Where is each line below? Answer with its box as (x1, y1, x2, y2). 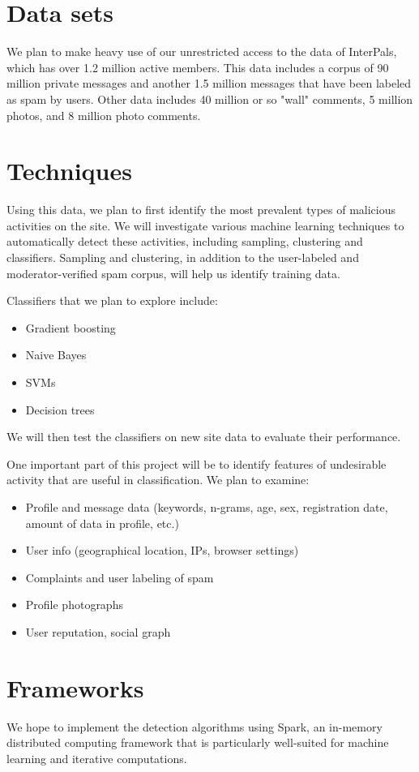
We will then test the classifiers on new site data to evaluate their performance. (6, 428, 401, 445)
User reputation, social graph (25, 623, 171, 640)
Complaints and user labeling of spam (25, 568, 214, 585)
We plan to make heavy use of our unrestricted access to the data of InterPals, (6, 43, 397, 60)
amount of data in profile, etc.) (25, 514, 179, 531)
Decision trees (25, 401, 95, 418)
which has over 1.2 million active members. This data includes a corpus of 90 (6, 58, 389, 75)
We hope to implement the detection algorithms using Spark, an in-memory (6, 718, 383, 735)
